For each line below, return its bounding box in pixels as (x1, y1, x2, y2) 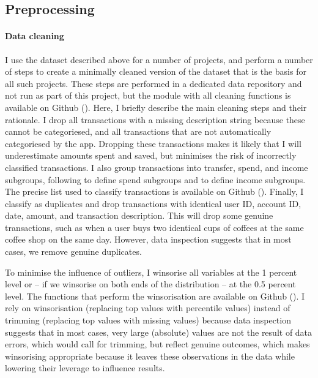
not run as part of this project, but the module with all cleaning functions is (5, 89, 291, 102)
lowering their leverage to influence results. (5, 361, 165, 374)
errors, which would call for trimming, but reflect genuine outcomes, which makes (5, 338, 310, 350)
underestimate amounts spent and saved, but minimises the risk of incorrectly (5, 149, 297, 162)
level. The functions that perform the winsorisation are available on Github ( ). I (5, 289, 305, 302)
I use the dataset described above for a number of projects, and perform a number (5, 53, 313, 66)
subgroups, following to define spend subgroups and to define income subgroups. (5, 173, 306, 186)
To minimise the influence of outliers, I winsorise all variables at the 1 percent (5, 265, 297, 278)
